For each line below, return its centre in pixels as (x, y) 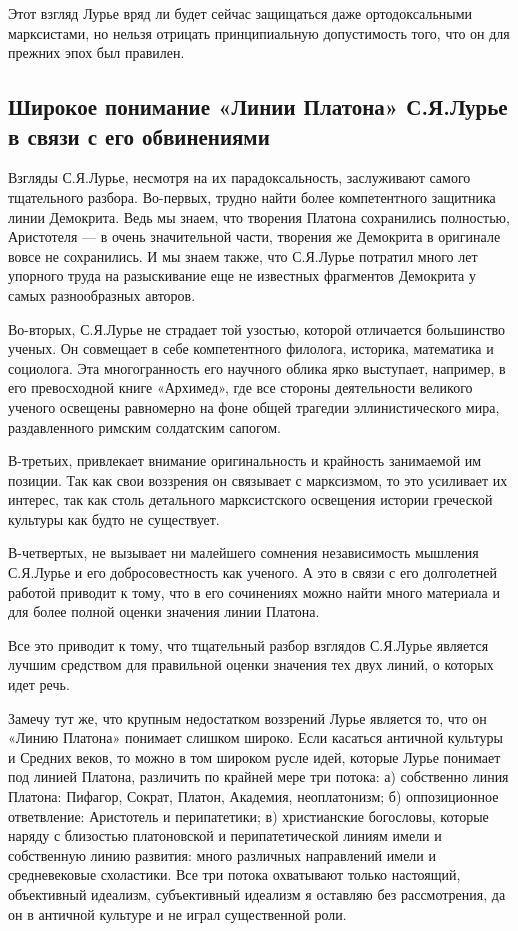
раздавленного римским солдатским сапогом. (144, 426)
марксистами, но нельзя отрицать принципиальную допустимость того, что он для (259, 32)
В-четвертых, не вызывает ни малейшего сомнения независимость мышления (243, 552)
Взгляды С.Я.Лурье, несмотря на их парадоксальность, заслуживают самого (239, 177)
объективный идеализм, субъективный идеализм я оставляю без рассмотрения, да (257, 893)
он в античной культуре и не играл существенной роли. (177, 913)
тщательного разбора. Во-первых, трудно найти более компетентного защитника (252, 196)
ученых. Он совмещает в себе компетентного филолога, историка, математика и (251, 348)
